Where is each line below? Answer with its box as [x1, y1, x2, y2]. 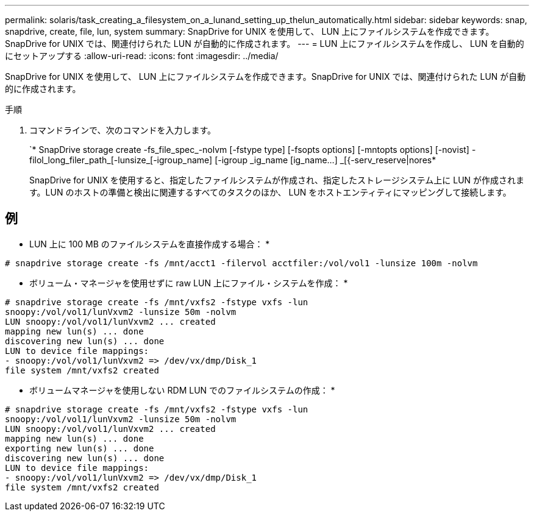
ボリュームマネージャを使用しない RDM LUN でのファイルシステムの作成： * [29, 384, 335, 395]
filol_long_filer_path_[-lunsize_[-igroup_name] [29, 155, 213, 165]
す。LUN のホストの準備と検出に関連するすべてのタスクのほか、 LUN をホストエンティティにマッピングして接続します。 [29, 187, 511, 197]
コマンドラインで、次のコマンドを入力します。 [29, 125, 216, 135]
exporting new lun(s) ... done [5, 443, 154, 453]
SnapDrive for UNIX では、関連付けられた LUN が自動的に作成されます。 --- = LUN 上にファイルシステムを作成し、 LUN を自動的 [5, 38, 524, 49]
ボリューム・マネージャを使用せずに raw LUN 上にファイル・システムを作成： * [29, 277, 348, 288]
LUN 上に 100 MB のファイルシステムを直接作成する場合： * [29, 238, 270, 249]
